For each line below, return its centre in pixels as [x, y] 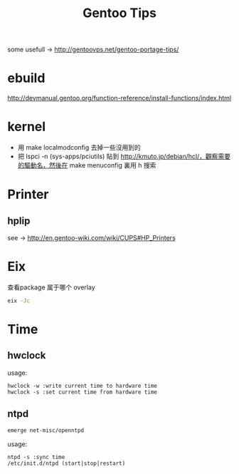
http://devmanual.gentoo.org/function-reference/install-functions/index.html [119, 98]
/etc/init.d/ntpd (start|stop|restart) [67, 463]
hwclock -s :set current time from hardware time [83, 392]
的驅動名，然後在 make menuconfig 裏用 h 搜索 [87, 165]
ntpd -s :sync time [36, 457]
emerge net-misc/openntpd [46, 430]
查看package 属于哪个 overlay [52, 287]
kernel [27, 127]
